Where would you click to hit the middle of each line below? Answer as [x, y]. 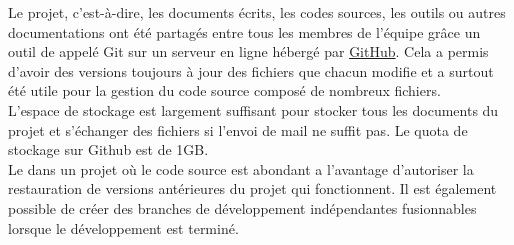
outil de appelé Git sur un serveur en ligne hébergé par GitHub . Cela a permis [248, 51]
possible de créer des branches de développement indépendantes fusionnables [242, 207]
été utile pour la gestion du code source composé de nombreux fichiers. [224, 90]
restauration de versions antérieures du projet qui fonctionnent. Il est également [252, 188]
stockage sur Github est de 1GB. [108, 149]
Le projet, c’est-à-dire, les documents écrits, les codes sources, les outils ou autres [257, 12]
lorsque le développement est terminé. [123, 227]
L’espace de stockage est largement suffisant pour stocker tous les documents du [253, 109]
